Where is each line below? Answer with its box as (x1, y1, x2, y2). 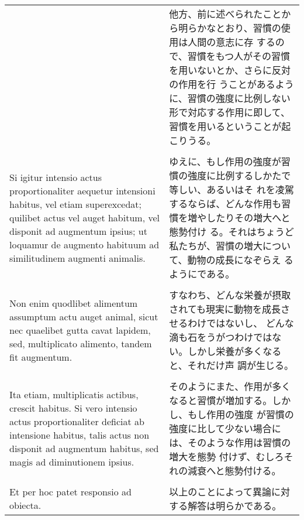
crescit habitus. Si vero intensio (9, 401, 137, 415)
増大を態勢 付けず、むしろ (169, 450, 284, 463)
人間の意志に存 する (188, 35, 275, 49)
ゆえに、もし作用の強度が (169, 155, 281, 168)
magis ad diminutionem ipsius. (9, 455, 134, 468)
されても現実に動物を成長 (169, 302, 281, 316)
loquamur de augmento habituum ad (9, 237, 160, 251)
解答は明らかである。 (188, 499, 282, 512)
